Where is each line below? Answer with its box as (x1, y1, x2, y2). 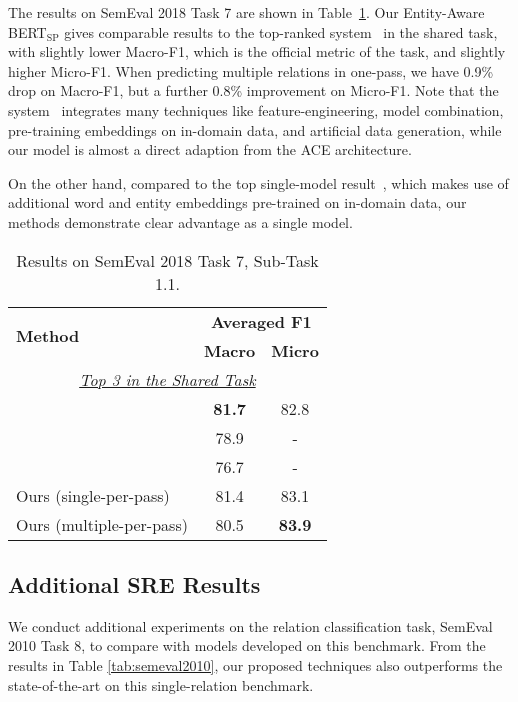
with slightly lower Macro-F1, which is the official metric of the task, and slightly (8, 41, 506, 62)
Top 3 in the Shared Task (79, 367, 256, 391)
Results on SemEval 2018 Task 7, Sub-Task (16, 248, 319, 272)
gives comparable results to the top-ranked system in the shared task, (64, 21, 498, 42)
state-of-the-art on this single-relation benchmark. (8, 674, 314, 695)
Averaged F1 (210, 309, 312, 333)
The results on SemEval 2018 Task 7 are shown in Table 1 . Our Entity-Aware (8, 2, 485, 22)
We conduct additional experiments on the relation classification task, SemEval (8, 615, 493, 636)
